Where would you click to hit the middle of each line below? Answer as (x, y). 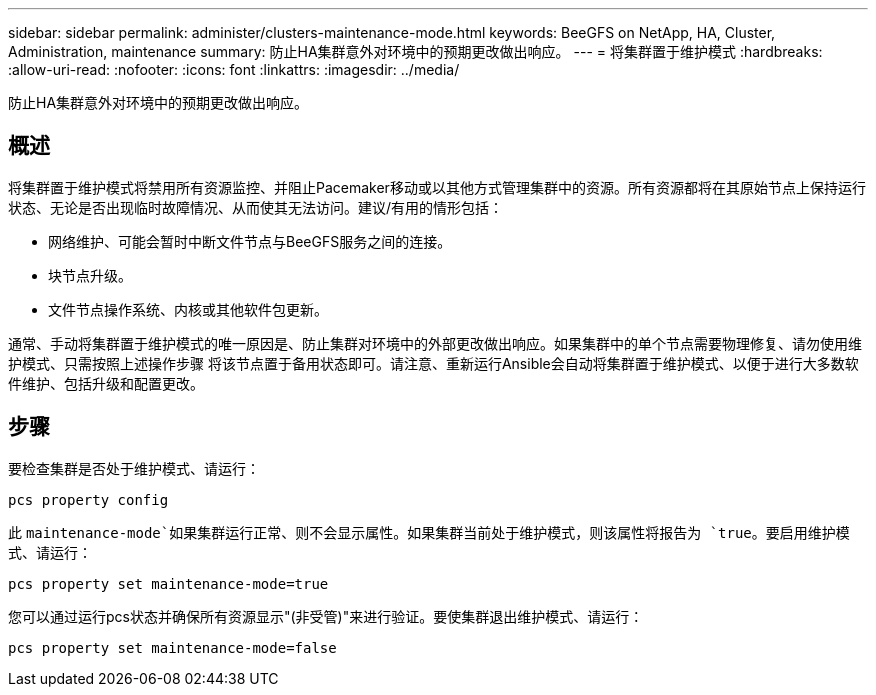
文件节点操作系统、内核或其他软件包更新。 (188, 309)
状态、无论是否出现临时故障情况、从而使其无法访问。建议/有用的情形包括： (256, 207)
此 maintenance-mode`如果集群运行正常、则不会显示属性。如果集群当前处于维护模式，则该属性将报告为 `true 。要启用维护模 (429, 532)
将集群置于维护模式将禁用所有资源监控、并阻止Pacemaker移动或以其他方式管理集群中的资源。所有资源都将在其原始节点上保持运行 (437, 187)
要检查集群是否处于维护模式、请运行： (134, 468)
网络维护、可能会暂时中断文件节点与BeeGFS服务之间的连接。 (250, 241)
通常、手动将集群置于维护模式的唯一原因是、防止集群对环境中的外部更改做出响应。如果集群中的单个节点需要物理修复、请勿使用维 (435, 343)
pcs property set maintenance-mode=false (172, 647)
